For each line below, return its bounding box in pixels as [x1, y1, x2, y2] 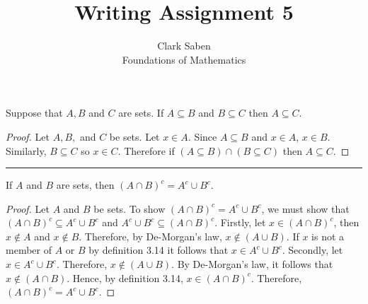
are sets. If [118, 105, 164, 120]
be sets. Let [109, 129, 160, 144]
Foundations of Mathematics [122, 52, 246, 66]
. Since [188, 129, 217, 144]
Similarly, [6, 143, 47, 158]
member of [6, 242, 52, 257]
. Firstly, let [214, 215, 266, 230]
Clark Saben [157, 38, 211, 53]
